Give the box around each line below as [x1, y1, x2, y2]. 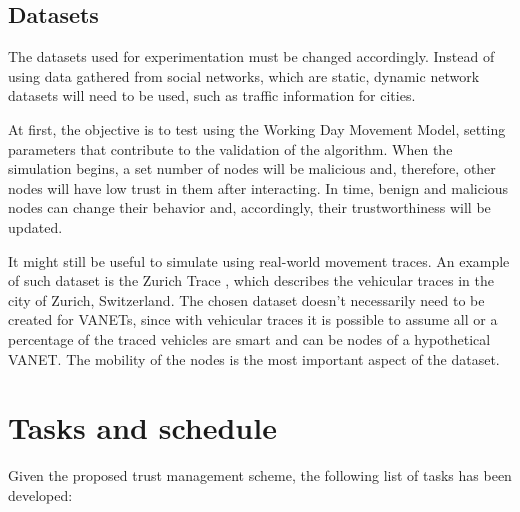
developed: [8, 484, 73, 505]
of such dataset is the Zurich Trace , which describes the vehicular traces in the [8, 270, 494, 291]
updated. [8, 216, 63, 237]
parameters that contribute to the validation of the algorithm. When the [8, 138, 453, 159]
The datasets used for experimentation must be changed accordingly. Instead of [8, 46, 495, 67]
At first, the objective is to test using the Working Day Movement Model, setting [8, 118, 506, 139]
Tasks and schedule [8, 407, 277, 448]
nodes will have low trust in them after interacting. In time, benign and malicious [8, 177, 509, 198]
